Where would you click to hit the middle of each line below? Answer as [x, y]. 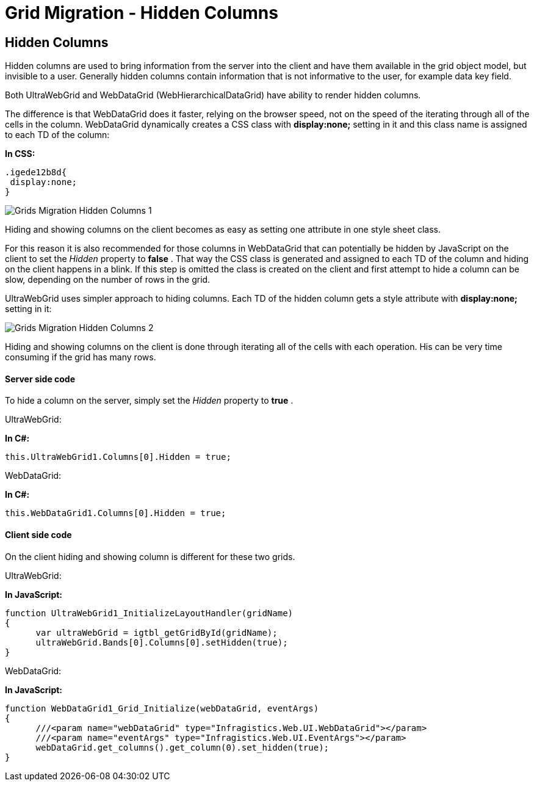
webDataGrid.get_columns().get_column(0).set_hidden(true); [182, 747]
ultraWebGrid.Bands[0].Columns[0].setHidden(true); [162, 642]
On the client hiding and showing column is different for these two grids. [150, 556]
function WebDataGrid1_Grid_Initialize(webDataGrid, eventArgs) [162, 708]
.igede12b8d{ [36, 173]
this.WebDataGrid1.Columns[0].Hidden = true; [116, 513]
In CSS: [20, 154]
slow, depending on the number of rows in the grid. [108, 280]
